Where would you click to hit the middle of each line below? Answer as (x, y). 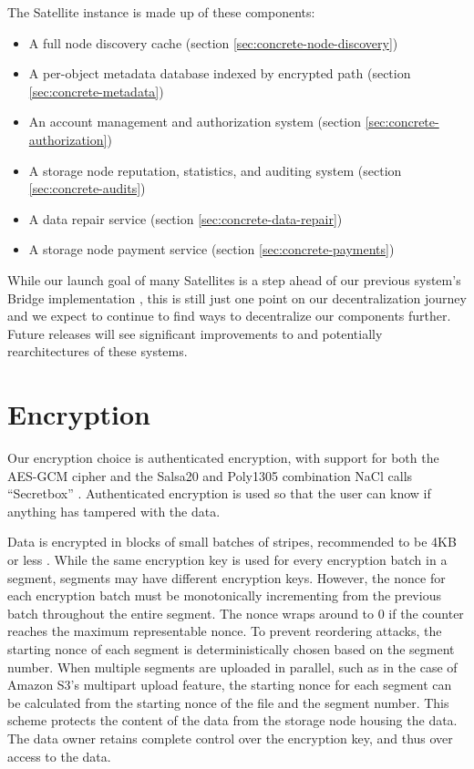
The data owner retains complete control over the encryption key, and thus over (230, 738)
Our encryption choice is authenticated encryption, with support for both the (223, 458)
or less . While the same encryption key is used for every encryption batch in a (227, 559)
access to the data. (59, 756)
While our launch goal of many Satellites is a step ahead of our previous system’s (234, 279)
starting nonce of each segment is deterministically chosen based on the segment (231, 648)
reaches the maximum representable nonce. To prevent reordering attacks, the (225, 631)
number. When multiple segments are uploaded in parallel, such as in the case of (232, 666)
